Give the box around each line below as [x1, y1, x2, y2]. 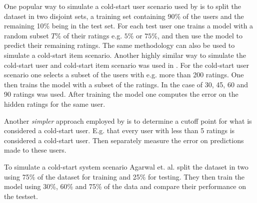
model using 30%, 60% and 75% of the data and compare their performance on [4, 181, 246, 192]
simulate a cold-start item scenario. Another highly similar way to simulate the [4, 49, 246, 60]
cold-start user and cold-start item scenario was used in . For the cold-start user [4, 59, 249, 70]
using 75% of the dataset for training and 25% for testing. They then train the [4, 171, 245, 182]
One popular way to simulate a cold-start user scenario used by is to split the [4, 1, 241, 11]
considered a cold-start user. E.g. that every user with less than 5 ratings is [4, 125, 235, 136]
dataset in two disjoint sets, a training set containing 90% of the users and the [4, 10, 244, 21]
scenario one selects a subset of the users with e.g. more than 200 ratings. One [4, 69, 244, 80]
